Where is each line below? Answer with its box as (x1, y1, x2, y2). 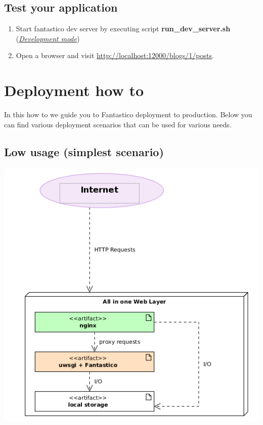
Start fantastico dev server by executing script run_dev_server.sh (16, 23, 231, 34)
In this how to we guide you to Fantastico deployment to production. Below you (4, 109, 252, 120)
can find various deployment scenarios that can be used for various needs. (4, 119, 232, 129)
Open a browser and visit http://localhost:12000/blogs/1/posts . (16, 50, 214, 61)
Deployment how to (4, 80, 144, 101)
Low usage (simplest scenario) (4, 144, 164, 159)
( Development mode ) (16, 33, 80, 43)
